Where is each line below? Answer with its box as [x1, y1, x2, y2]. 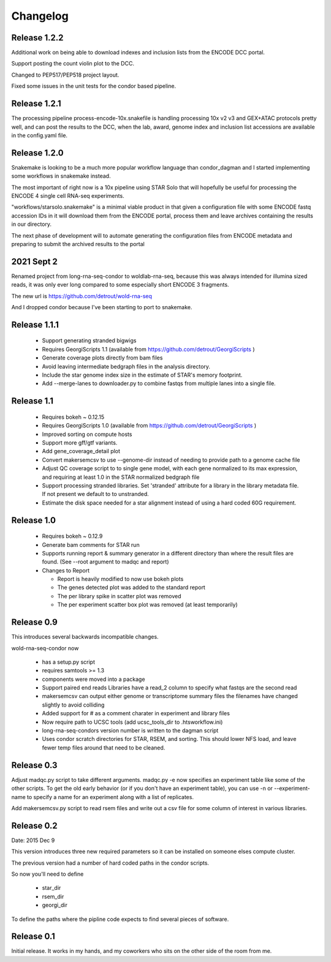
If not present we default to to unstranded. [42, 490, 150, 498]
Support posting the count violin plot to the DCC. [11, 60, 135, 67]
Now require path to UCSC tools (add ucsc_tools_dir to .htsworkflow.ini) [42, 718, 223, 726]
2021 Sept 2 [11, 256, 58, 266]
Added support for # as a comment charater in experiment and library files [42, 710, 230, 717]
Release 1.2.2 [11, 32, 64, 43]
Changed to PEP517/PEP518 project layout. [11, 71, 120, 78]
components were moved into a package [42, 675, 145, 683]
